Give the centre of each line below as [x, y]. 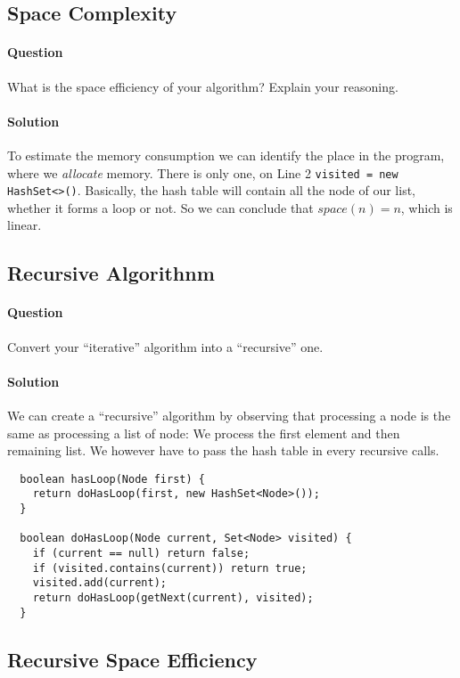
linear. [25, 225]
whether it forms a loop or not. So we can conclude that [160, 207]
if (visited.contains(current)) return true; [170, 568]
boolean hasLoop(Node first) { [112, 479]
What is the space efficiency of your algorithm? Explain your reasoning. [203, 86]
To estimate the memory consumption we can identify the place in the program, [226, 155]
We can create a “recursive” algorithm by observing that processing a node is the [229, 416]
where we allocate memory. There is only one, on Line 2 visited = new [203, 172]
